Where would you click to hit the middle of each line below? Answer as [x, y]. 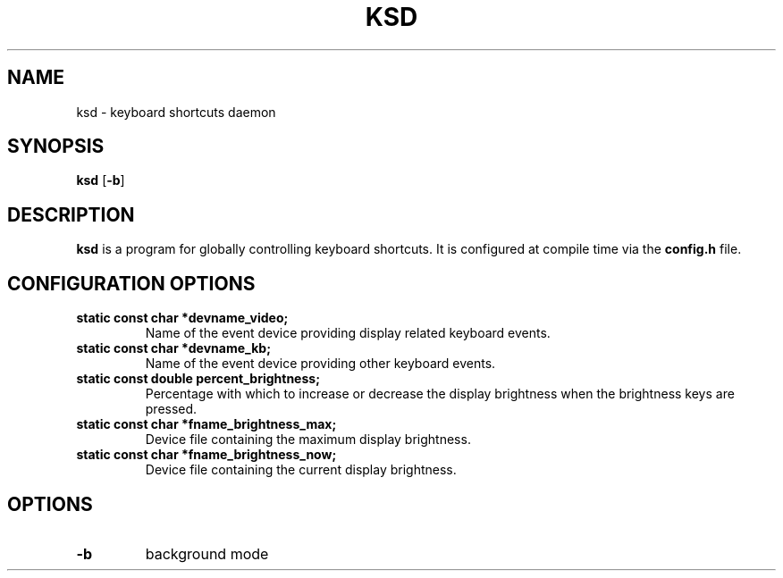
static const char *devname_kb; [173, 348]
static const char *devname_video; [182, 318]
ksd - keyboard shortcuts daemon [176, 112]
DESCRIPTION [71, 214]
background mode [207, 553]
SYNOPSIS [56, 147]
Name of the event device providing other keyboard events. [320, 364]
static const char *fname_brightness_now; [206, 455]
